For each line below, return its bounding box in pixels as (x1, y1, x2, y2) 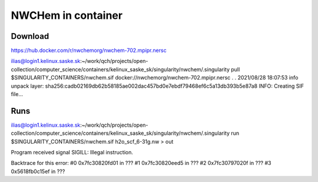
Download (11, 31, 49, 41)
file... (11, 91, 24, 98)
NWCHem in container (11, 9, 123, 22)
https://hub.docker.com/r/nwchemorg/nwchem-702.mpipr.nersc (11, 47, 167, 54)
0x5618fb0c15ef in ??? (11, 168, 65, 175)
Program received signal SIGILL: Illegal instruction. (11, 149, 134, 156)
